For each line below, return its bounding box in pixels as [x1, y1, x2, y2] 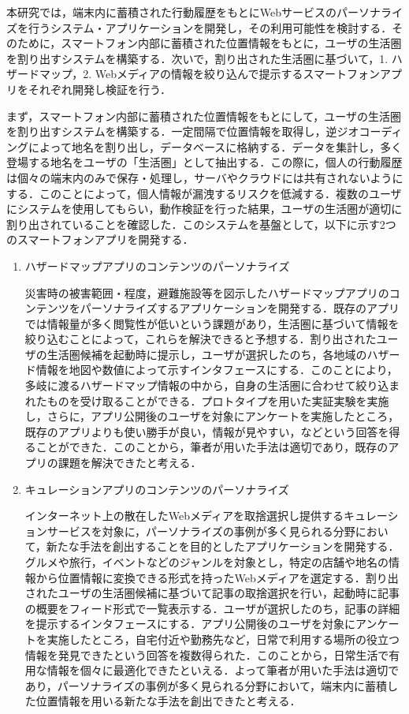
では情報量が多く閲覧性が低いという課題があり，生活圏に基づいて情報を [24, 315, 400, 331]
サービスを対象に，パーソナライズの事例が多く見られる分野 [46, 522, 355, 539]
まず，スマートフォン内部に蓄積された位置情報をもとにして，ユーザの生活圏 [6, 107, 401, 124]
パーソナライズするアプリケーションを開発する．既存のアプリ [80, 300, 400, 316]
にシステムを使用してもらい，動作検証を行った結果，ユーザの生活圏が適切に [6, 200, 403, 217]
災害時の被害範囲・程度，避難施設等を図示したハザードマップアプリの [24, 284, 389, 301]
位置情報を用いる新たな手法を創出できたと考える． [35, 693, 301, 709]
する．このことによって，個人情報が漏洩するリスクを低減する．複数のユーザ [6, 185, 402, 201]
